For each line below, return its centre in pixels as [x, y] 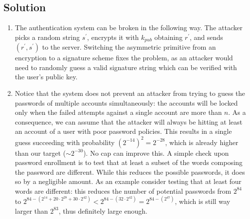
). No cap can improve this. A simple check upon [156, 153]
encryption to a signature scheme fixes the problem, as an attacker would [124, 58]
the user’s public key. [46, 77]
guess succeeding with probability [65, 142]
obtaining [169, 37]
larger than [31, 210]
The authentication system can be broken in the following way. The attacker [129, 27]
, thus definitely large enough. [103, 210]
